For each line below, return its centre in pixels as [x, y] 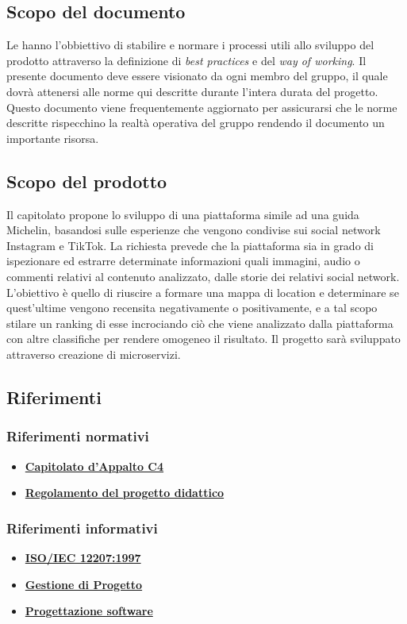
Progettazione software [89, 611]
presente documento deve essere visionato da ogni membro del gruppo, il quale [197, 76]
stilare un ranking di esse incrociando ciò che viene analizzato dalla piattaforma [200, 323]
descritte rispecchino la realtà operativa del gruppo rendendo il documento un [196, 123]
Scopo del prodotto [87, 181]
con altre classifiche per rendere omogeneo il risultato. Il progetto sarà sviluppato [203, 339]
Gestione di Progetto [84, 584]
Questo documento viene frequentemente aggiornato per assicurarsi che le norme [202, 107]
